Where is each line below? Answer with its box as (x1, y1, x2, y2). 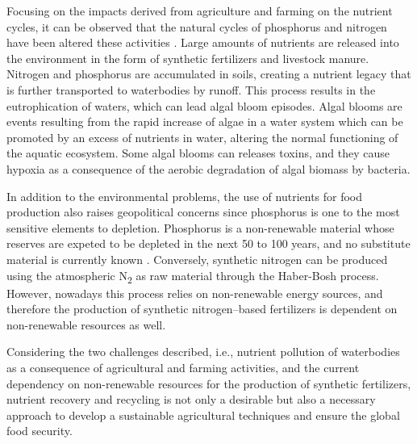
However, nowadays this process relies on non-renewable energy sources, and (6, 284, 383, 301)
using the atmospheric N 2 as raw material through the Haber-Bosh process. (6, 266, 379, 286)
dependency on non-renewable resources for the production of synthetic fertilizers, (6, 375, 411, 392)
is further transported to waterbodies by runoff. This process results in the (6, 81, 376, 98)
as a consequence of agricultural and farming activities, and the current (6, 359, 360, 375)
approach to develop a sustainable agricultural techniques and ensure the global (6, 406, 400, 423)
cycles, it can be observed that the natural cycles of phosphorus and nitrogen (6, 18, 387, 35)
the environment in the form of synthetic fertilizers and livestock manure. (6, 49, 369, 66)
